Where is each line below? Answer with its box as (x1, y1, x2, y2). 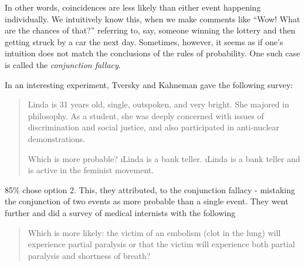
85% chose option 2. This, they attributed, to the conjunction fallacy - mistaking (5, 183, 295, 196)
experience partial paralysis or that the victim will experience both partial (28, 238, 295, 250)
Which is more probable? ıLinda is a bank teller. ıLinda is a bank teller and (28, 152, 300, 164)
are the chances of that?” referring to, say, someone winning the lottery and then (5, 24, 296, 36)
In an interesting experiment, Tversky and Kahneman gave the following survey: (5, 78, 293, 90)
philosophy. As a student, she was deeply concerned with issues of (28, 109, 264, 122)
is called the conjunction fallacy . (5, 58, 121, 70)
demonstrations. (28, 132, 86, 144)
